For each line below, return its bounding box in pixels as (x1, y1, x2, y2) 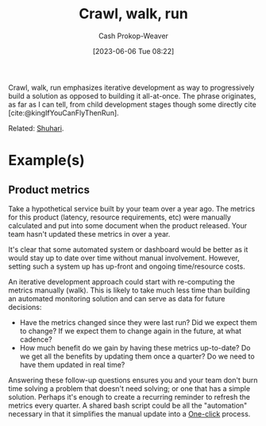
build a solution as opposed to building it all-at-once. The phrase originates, (8, 91, 256, 100)
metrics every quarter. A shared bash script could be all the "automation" (8, 401, 248, 410)
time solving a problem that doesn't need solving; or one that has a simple (8, 383, 251, 393)
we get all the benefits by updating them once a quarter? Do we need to (19, 351, 256, 361)
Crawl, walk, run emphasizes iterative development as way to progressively (8, 83, 255, 92)
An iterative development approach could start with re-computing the (8, 277, 236, 286)
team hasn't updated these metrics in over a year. (8, 229, 171, 238)
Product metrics (8, 183, 90, 196)
